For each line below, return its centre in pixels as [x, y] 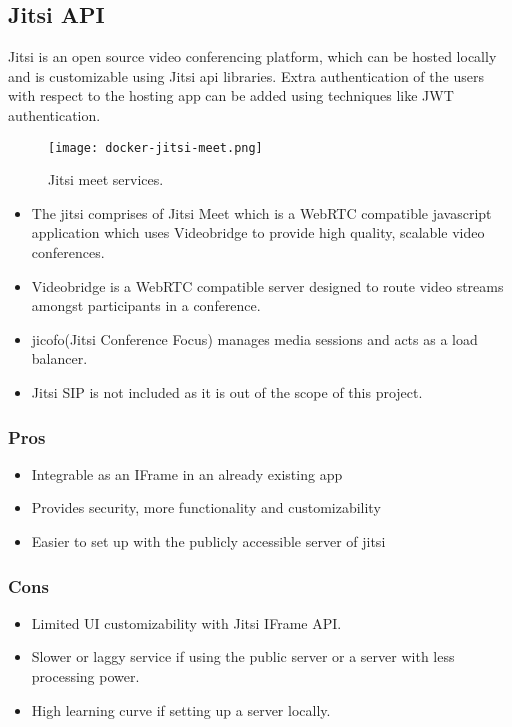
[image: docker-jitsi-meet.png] [155, 147]
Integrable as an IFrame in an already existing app [187, 473]
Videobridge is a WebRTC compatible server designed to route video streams [267, 285]
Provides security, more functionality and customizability [206, 507]
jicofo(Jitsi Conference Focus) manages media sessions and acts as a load [254, 338]
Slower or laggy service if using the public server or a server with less [243, 656]
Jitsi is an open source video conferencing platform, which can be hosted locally [252, 56]
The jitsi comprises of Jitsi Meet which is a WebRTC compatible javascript [261, 212]
